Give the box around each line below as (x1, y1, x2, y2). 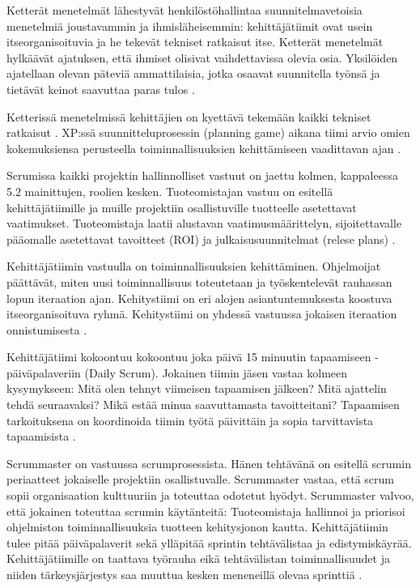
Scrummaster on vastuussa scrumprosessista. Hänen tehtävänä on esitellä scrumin (6, 454, 411, 471)
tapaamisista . (6, 428, 76, 445)
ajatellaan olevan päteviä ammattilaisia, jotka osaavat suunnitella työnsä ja (6, 65, 380, 82)
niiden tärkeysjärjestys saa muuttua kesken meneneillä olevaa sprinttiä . (6, 566, 363, 582)
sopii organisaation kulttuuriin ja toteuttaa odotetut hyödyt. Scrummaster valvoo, (6, 487, 414, 504)
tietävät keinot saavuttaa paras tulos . (6, 80, 195, 97)
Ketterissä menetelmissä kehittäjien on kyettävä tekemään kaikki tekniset (6, 108, 371, 125)
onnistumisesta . (6, 321, 87, 338)
